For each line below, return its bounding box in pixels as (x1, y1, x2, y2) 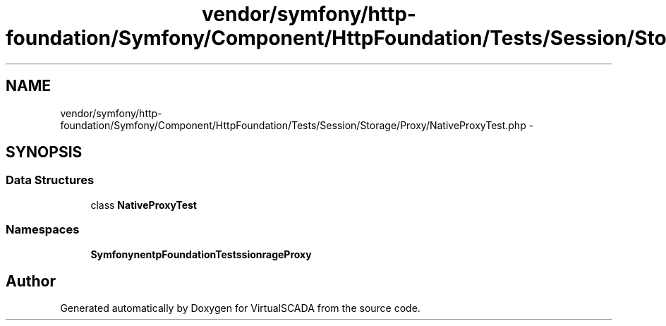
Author (6, 272, 56, 290)
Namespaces (6, 222, 80, 237)
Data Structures (6, 173, 95, 188)
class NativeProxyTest (90, 198, 197, 211)
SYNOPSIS (6, 143, 83, 162)
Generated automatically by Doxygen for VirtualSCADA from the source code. (60, 302, 420, 315)
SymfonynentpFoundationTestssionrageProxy (90, 248, 312, 260)
